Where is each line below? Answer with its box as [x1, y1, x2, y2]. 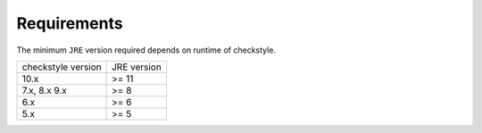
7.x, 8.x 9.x [21, 84, 67, 96]
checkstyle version [21, 61, 102, 73]
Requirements [16, 13, 124, 33]
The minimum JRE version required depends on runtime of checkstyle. [16, 45, 277, 55]
